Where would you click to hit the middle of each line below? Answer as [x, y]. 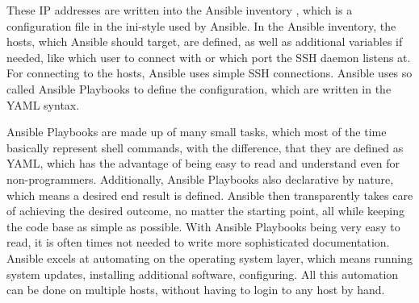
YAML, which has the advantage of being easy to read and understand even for [203, 163]
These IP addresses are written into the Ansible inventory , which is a [180, 10]
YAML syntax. [43, 104]
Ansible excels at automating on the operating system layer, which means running [209, 257]
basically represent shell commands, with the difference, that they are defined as [205, 147]
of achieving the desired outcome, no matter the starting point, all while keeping [205, 211]
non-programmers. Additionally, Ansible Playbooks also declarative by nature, [200, 178]
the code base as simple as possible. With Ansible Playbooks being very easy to [203, 226]
